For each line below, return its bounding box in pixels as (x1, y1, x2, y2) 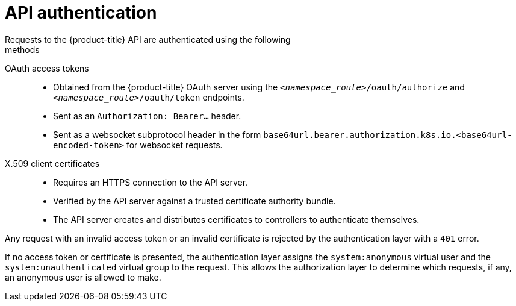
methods (5, 44, 40, 55)
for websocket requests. (126, 139, 223, 150)
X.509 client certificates (5, 158, 100, 169)
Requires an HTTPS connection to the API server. (53, 176, 248, 187)
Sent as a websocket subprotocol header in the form (53, 129, 261, 140)
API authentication (5, 2, 157, 23)
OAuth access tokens (5, 63, 89, 73)
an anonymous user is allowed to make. (5, 272, 161, 283)
